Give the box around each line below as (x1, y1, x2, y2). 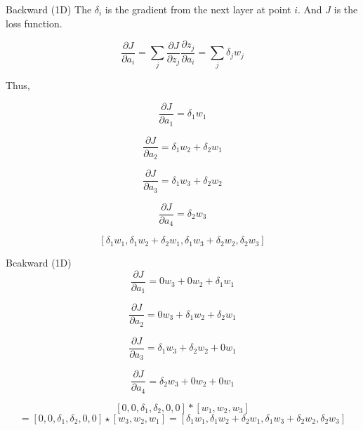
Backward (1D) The (6, 2, 92, 16)
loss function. (6, 15, 62, 30)
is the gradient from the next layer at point (105, 2, 291, 16)
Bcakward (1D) (6, 255, 72, 270)
